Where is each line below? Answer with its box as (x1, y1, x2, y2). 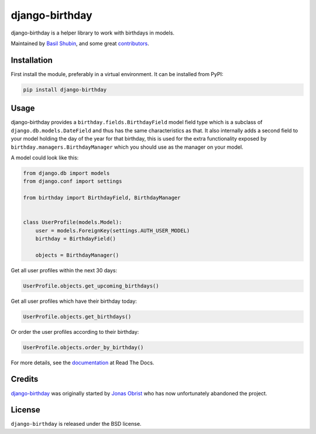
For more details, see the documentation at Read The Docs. (11, 359, 154, 366)
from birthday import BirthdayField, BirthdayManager (23, 194, 181, 201)
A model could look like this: (11, 154, 79, 161)
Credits (11, 374, 39, 384)
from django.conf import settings (23, 178, 122, 184)
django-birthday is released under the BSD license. (11, 421, 142, 428)
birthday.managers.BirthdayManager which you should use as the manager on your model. (11, 143, 243, 151)
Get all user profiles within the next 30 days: (11, 266, 117, 274)
